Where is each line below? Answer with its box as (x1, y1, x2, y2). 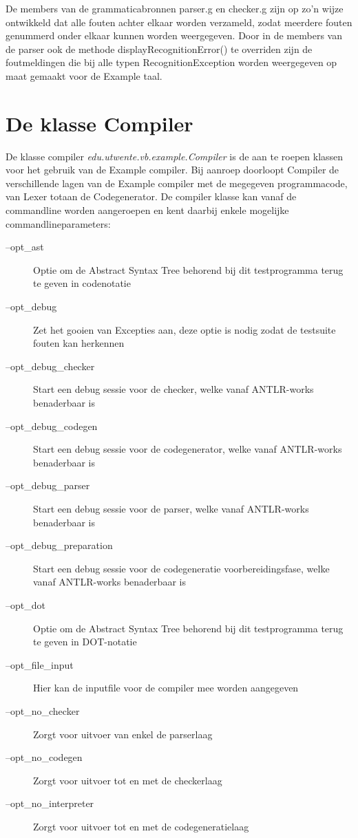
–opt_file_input (6, 657, 74, 672)
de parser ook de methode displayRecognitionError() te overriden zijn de (6, 41, 313, 56)
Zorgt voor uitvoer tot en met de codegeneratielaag (33, 819, 249, 833)
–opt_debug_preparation (6, 538, 113, 552)
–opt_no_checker (6, 703, 80, 718)
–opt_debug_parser (6, 478, 90, 493)
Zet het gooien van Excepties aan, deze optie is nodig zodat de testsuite (33, 322, 336, 336)
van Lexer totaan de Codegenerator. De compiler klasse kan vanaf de (6, 189, 297, 204)
